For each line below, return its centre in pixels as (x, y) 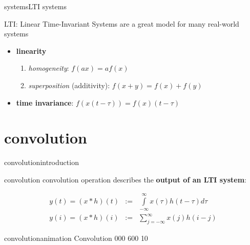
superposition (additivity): (69, 85)
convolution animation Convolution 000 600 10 (76, 238)
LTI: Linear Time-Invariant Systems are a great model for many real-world (122, 23)
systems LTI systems (35, 6)
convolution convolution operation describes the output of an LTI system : (125, 179)
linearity (31, 50)
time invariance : (45, 102)
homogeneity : (49, 68)
